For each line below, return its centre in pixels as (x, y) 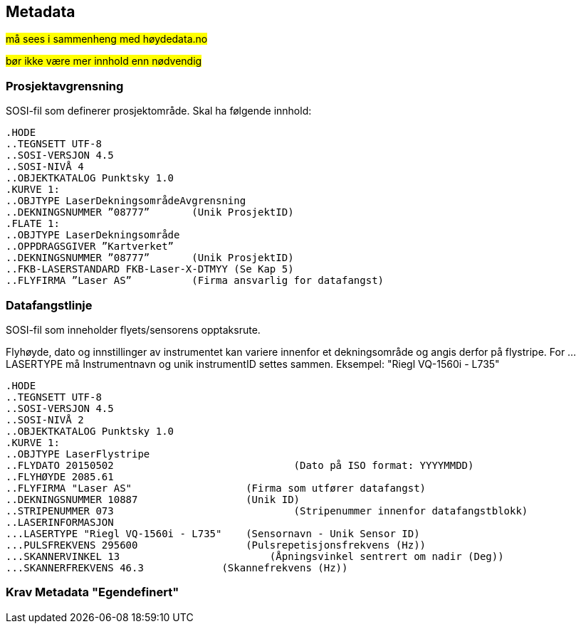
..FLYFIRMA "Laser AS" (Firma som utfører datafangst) (216, 488)
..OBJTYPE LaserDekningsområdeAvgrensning (126, 201)
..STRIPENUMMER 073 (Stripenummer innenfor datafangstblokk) (267, 511)
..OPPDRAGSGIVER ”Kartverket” (90, 247)
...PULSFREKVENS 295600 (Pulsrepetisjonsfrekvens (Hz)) (216, 545)
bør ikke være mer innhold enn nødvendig (104, 61)
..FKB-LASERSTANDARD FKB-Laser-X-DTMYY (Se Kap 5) (150, 269)
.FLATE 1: (33, 224)
